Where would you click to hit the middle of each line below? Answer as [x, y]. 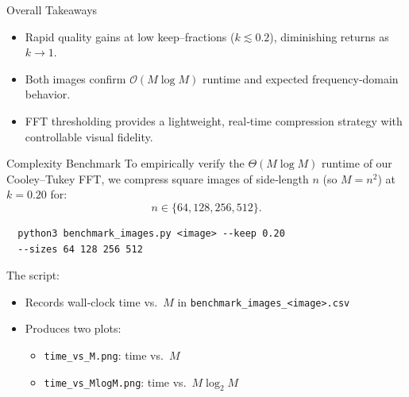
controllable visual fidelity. [89, 136]
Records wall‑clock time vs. [91, 301]
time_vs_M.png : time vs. [104, 355]
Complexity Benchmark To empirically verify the [125, 163]
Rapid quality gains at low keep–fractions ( [130, 36]
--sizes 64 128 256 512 [80, 249]
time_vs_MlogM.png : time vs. [115, 382]
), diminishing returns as [329, 36]
